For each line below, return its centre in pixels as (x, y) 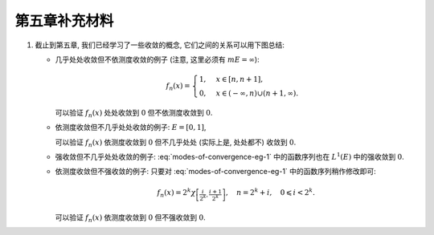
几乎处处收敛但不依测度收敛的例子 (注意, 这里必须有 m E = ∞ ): (158, 59)
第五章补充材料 (64, 21)
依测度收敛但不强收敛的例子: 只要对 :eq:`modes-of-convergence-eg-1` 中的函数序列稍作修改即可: (216, 172)
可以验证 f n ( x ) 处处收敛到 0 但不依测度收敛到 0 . (134, 113)
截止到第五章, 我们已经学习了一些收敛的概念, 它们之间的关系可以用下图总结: (160, 45)
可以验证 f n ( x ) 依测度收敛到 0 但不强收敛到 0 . (131, 218)
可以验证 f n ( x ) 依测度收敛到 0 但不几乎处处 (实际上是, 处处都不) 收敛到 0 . (176, 143)
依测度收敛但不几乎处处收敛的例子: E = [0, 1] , (131, 128)
